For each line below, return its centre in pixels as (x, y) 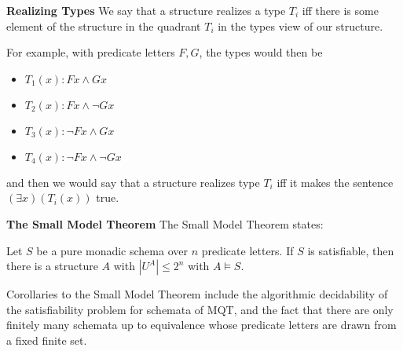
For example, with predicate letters (91, 52)
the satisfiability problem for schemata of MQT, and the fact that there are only (200, 309)
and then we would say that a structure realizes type (133, 182)
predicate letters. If (247, 250)
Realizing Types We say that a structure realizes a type (146, 10)
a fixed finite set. (47, 340)
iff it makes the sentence (335, 182)
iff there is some (340, 10)
